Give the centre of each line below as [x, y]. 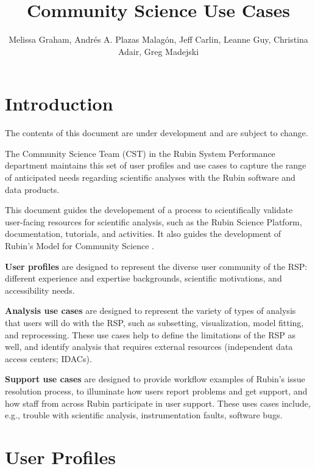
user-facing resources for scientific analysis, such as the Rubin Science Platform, [154, 221]
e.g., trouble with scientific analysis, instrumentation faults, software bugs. [144, 415]
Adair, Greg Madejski [158, 51]
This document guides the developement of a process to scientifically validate [149, 210]
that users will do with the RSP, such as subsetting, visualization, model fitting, [154, 322]
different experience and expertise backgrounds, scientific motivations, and [143, 278]
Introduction [59, 104]
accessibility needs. [40, 290]
